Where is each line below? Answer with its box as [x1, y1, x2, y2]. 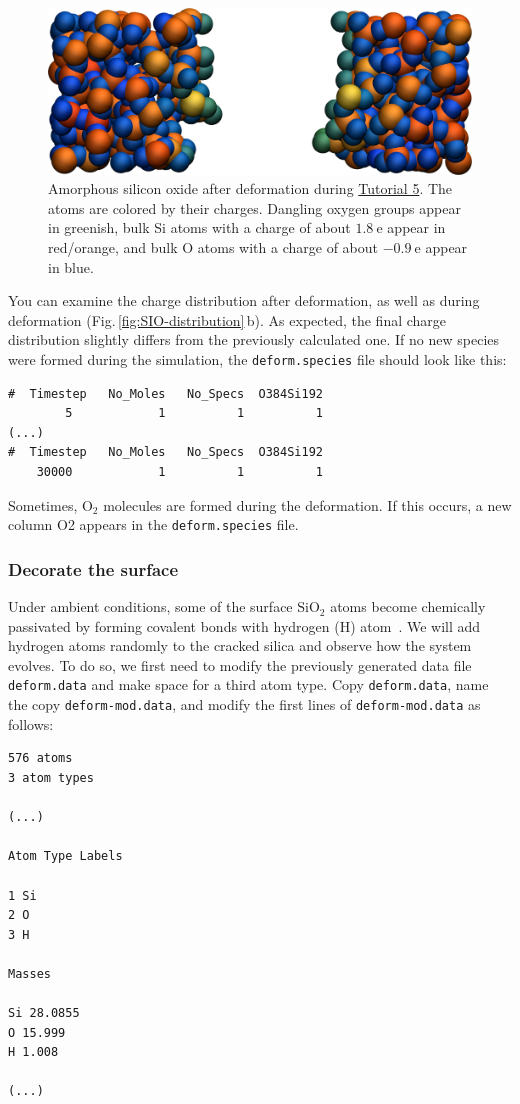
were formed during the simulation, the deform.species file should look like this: [8, 348, 507, 369]
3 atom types [8, 770, 94, 785]
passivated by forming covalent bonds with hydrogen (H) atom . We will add [8, 615, 481, 636]
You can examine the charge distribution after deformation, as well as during [8, 290, 480, 311]
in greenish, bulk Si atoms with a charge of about [48, 217, 351, 238]
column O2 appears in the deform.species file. [8, 514, 299, 535]
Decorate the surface [8, 556, 179, 581]
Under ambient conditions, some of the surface [8, 596, 293, 617]
